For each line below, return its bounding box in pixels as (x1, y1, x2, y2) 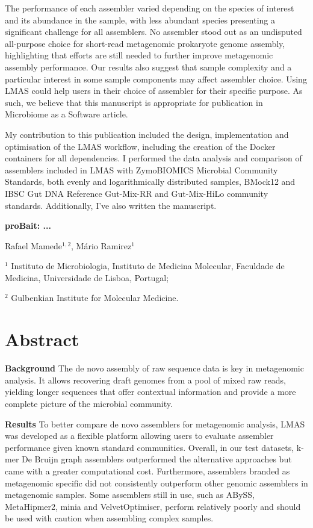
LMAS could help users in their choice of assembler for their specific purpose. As (5, 84, 303, 97)
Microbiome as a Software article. (5, 108, 128, 120)
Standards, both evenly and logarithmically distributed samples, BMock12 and (5, 175, 296, 188)
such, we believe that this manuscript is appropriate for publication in (5, 96, 263, 108)
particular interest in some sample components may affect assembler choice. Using (5, 72, 307, 85)
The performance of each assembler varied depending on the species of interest (5, 2, 294, 14)
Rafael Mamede (5, 239, 63, 252)
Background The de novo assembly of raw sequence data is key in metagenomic (5, 362, 304, 374)
